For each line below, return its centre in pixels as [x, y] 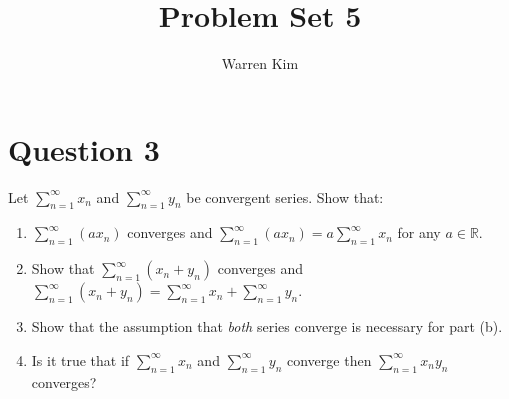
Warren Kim [260, 63]
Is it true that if [80, 359]
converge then [329, 359]
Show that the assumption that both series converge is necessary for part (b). [267, 326]
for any [419, 232]
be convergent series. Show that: [285, 196]
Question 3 [84, 148]
